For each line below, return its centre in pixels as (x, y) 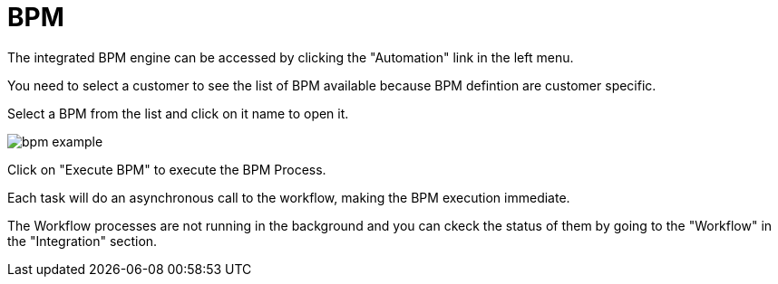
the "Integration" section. (83, 241)
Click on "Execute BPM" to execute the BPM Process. (167, 169)
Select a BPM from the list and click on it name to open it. (178, 113)
